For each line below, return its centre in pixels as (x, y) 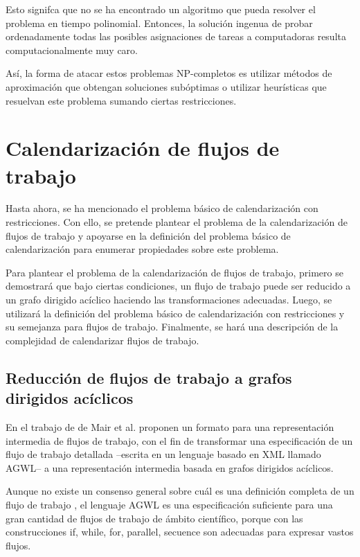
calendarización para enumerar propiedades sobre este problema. (142, 249)
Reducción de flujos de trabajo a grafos (149, 377)
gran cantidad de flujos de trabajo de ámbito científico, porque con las (154, 518)
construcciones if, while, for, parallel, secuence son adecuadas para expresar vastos (180, 532)
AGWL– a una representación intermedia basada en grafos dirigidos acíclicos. (170, 467)
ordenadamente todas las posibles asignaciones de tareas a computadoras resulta (176, 36)
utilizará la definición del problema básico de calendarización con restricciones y (175, 313)
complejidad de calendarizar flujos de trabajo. (102, 340)
